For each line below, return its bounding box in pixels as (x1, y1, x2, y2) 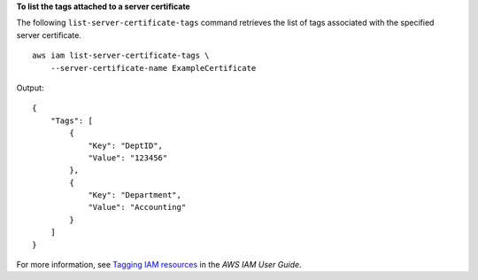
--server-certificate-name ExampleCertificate (50, 63, 257, 73)
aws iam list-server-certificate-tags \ (32, 51, 210, 61)
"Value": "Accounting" (88, 202, 187, 213)
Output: (16, 82, 44, 93)
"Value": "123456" (88, 152, 168, 163)
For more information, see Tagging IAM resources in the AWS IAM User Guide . (16, 260, 302, 270)
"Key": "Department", (88, 191, 181, 200)
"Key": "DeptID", (88, 140, 164, 151)
